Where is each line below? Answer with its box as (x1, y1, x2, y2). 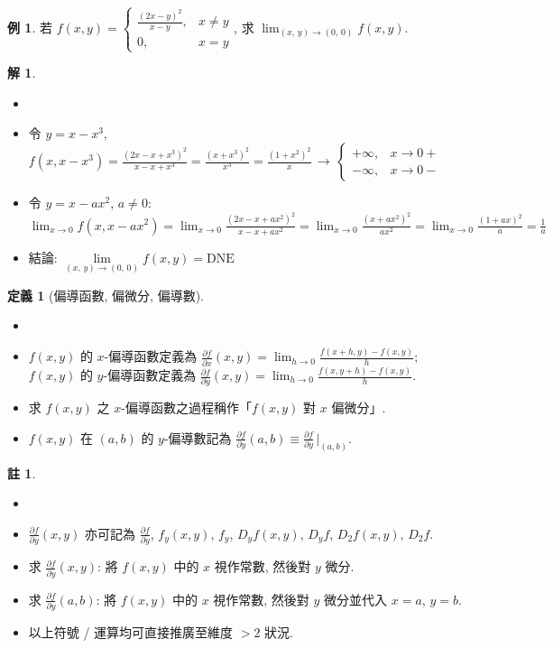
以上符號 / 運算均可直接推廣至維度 (28, 622, 234, 641)
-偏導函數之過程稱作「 (121, 398, 252, 417)
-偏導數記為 (163, 428, 232, 447)
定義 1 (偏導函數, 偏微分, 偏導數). (7, 285, 204, 304)
